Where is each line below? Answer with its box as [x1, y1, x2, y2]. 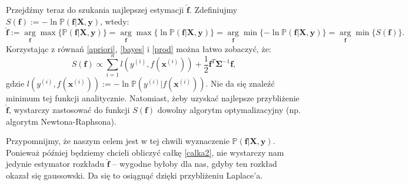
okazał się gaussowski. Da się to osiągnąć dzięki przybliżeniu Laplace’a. [6, 169, 263, 181]
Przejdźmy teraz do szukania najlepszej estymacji [6, 4, 184, 15]
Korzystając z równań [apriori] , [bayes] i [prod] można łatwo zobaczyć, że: [6, 42, 271, 54]
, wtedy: [100, 15, 129, 27]
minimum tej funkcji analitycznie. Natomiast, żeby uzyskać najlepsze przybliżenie [6, 92, 300, 104]
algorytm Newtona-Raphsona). [6, 115, 117, 127]
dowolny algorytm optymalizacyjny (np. [157, 103, 301, 115]
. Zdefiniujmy [189, 4, 238, 15]
